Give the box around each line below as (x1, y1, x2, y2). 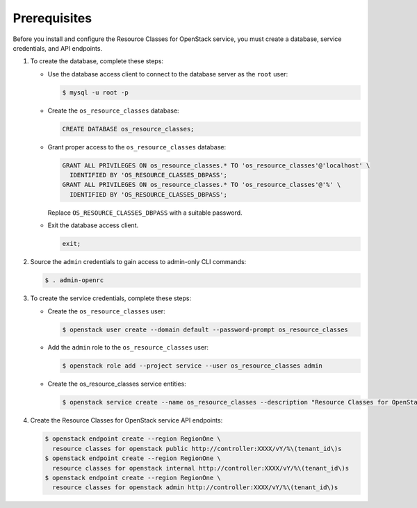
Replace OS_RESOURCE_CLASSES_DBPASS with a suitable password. (47, 208, 243, 217)
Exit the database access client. (47, 221, 139, 229)
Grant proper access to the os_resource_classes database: (47, 142, 226, 151)
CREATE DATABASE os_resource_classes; (62, 125, 195, 133)
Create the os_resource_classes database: (47, 106, 180, 115)
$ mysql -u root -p (62, 88, 129, 97)
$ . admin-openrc (44, 277, 104, 284)
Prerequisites (13, 10, 92, 26)
